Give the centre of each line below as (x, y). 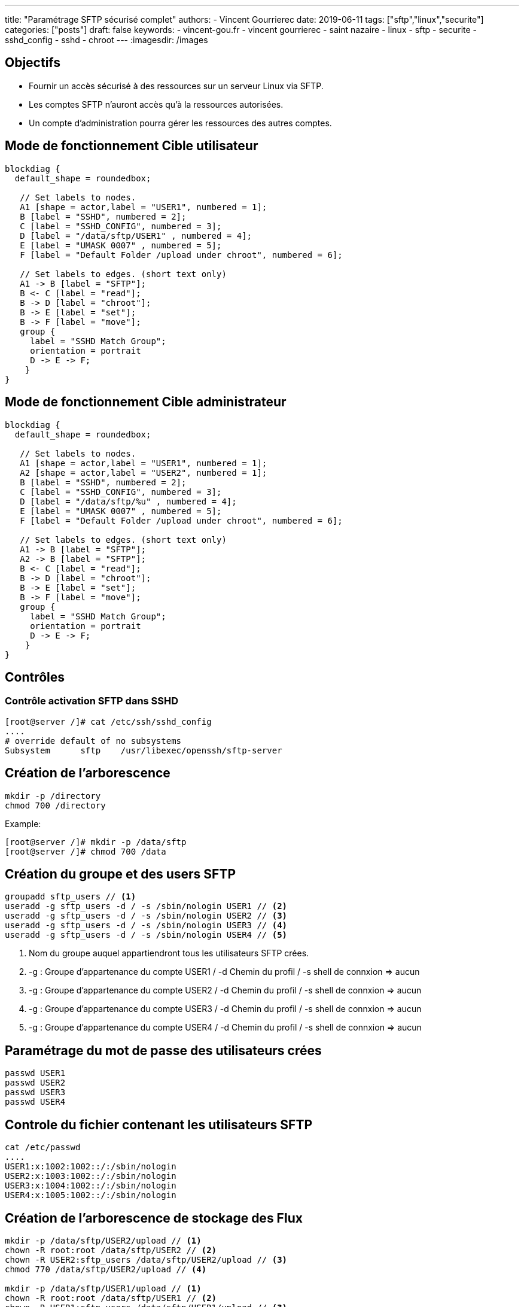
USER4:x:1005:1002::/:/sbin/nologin (91, 1195)
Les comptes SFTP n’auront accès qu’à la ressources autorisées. (156, 104)
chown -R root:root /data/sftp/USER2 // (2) (111, 1250)
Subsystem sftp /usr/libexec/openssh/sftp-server (144, 750)
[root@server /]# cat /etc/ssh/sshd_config (108, 721)
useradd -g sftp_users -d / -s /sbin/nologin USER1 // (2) (146, 906)
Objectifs (33, 63)
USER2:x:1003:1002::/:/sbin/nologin (91, 1176)
